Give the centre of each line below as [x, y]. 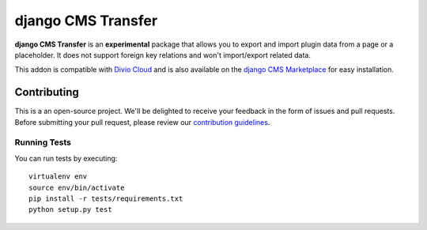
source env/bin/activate [77, 187]
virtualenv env [58, 177]
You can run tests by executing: [66, 158]
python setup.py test [70, 210]
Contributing [47, 92]
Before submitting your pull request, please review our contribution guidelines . [142, 122]
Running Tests [43, 142]
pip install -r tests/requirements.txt [106, 198]
